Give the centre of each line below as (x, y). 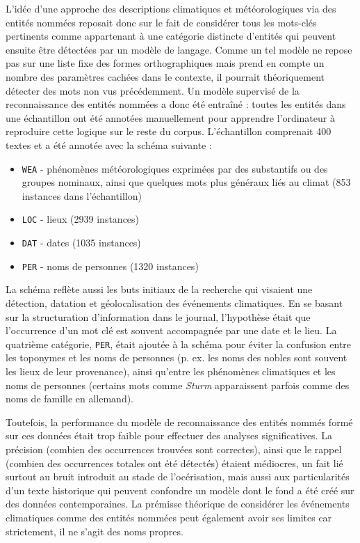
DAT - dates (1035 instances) (81, 243)
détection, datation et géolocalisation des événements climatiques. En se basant (174, 302)
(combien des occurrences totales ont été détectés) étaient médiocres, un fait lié (174, 463)
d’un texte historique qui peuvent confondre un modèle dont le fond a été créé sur (180, 490)
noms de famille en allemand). (70, 399)
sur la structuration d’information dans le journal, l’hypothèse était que (158, 316)
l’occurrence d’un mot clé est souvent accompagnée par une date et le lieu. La (171, 330)
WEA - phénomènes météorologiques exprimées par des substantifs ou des (175, 168)
